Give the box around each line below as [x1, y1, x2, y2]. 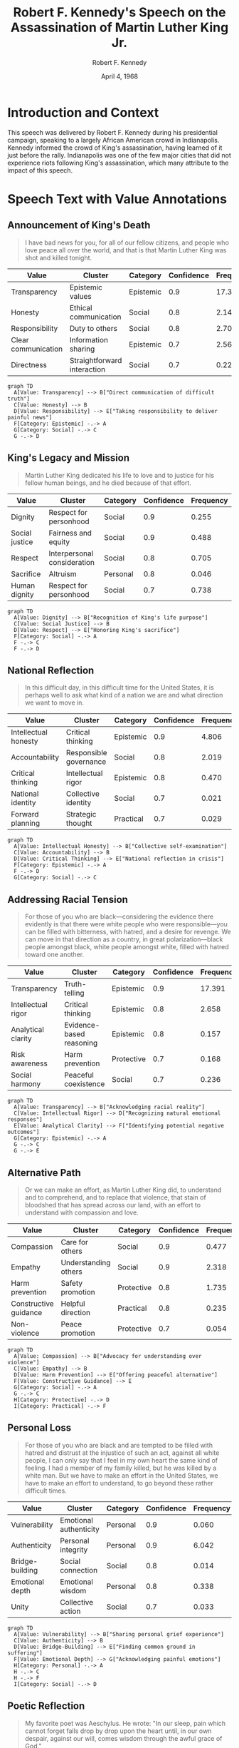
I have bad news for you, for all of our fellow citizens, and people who [24, 238, 230, 247]
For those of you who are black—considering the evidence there [24, 912, 214, 921]
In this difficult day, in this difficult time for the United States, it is [24, 683, 215, 692]
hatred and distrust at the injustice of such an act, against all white [24, 1448, 220, 1457]
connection [60, 1565, 98, 1575]
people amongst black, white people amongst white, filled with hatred [24, 943, 229, 951]
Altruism [48, 568, 77, 578]
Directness [11, 359, 48, 369]
